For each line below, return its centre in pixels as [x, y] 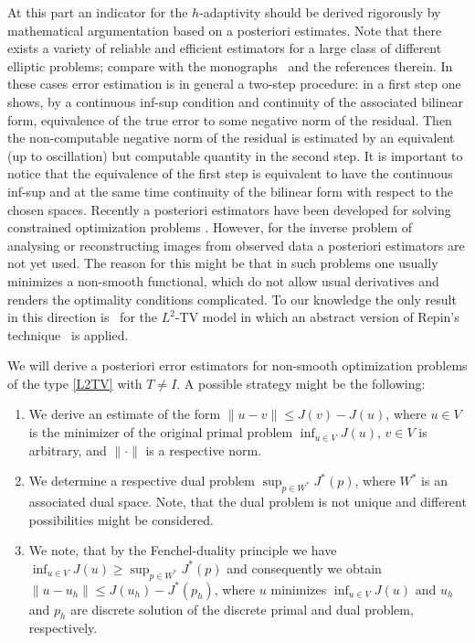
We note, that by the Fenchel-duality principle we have [183, 550]
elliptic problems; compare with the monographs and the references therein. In [230, 65]
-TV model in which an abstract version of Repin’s [317, 317]
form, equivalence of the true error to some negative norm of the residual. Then [230, 119]
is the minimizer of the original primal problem [161, 432]
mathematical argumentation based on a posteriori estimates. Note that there [225, 30]
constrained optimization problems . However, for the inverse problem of [210, 227]
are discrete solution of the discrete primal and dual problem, [242, 609]
